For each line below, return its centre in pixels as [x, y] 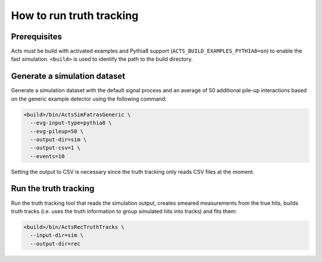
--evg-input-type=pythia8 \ [71, 123]
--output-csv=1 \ [55, 148]
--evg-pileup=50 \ [57, 131]
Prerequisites [36, 37]
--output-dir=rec [55, 244]
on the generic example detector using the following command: [89, 99]
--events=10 [47, 156]
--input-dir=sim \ [57, 236]
